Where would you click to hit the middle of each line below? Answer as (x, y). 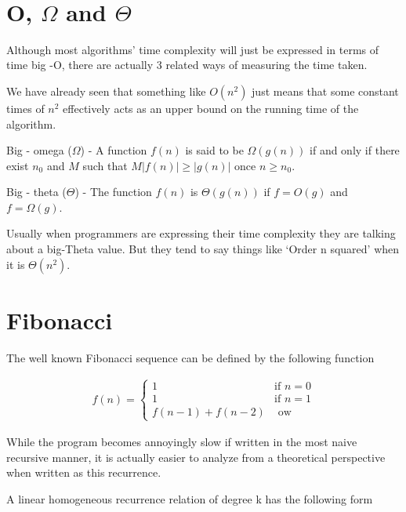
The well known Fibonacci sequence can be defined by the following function (190, 357)
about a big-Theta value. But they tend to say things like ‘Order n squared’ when (203, 249)
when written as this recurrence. (84, 472)
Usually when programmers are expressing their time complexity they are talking (201, 233)
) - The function (113, 192)
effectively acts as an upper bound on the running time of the (211, 108)
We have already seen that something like (106, 91)
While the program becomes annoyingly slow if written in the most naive (182, 441)
